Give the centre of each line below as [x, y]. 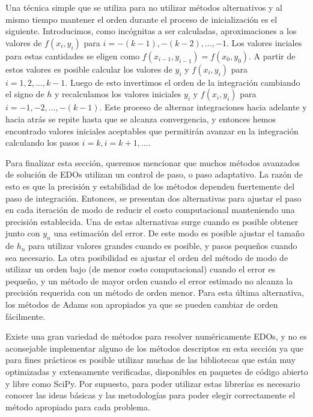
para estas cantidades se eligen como [73, 55]
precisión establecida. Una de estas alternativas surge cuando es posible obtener [152, 221]
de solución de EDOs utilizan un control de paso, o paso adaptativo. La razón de [154, 174]
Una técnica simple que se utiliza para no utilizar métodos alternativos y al [144, 7]
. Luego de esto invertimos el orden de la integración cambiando [183, 82]
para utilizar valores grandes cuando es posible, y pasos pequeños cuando [163, 246]
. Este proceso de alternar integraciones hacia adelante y [203, 107]
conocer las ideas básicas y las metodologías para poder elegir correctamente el [150, 395]
